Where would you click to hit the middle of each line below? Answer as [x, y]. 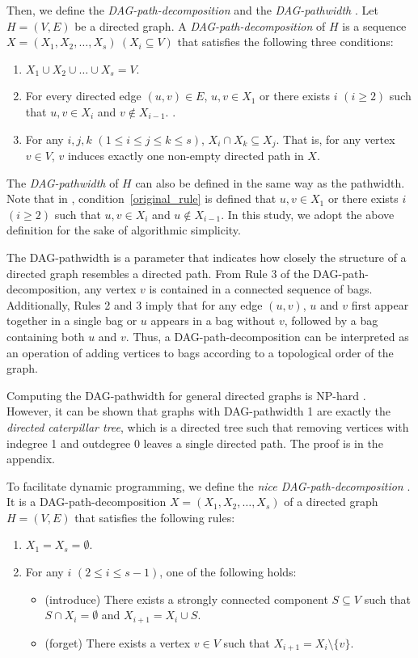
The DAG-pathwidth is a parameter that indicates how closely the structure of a [207, 257]
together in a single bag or [72, 321]
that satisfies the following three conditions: [285, 42]
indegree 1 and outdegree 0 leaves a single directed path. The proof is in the [195, 443]
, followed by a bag [331, 321]
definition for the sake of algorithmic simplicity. [124, 230]
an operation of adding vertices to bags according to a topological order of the [200, 352]
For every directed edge [83, 96]
